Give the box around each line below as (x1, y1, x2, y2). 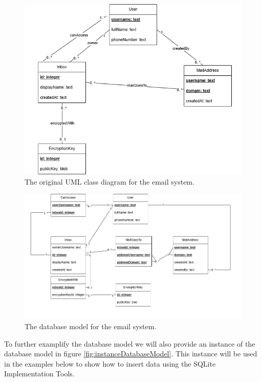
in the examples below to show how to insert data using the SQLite (4, 358, 216, 369)
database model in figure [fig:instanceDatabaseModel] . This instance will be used (4, 348, 257, 359)
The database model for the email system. (25, 321, 157, 332)
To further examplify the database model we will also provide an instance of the (4, 338, 255, 349)
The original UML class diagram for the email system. (25, 176, 194, 187)
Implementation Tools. (4, 368, 75, 379)
